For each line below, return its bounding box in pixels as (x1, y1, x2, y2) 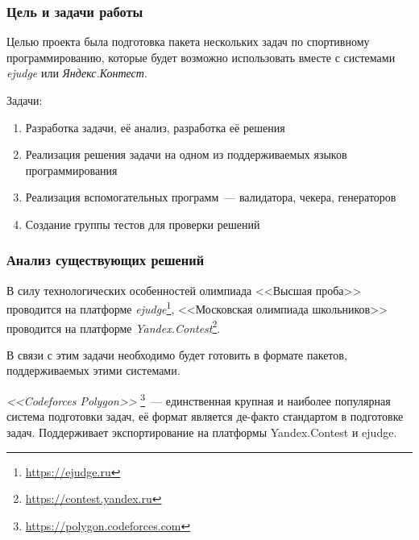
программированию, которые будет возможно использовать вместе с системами (6, 48, 396, 65)
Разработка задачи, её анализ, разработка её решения (25, 118, 285, 135)
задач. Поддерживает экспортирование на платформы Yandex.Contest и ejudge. (6, 423, 397, 440)
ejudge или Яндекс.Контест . (6, 64, 147, 81)
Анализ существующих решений (6, 250, 205, 270)
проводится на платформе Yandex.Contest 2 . (6, 317, 221, 336)
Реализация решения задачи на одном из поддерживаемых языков (25, 146, 347, 163)
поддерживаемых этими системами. (6, 362, 180, 379)
